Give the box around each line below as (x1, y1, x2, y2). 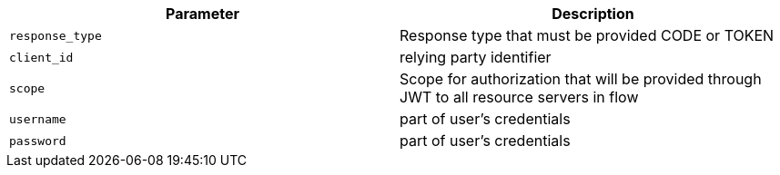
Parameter (166, 5, 239, 23)
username (9, 112, 66, 126)
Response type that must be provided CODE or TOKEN (400, 26, 775, 44)
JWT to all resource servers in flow (400, 88, 639, 106)
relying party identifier (400, 48, 552, 66)
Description (552, 5, 634, 23)
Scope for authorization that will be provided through (400, 70, 762, 88)
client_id (9, 50, 74, 64)
